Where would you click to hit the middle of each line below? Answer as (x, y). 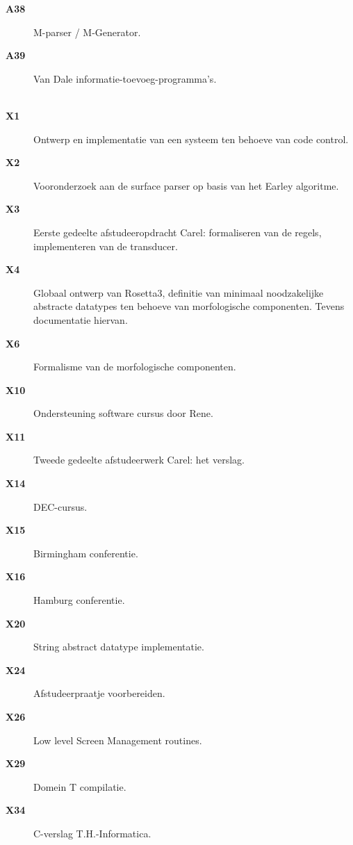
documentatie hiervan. (81, 319)
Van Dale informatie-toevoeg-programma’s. (125, 78)
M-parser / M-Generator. (87, 32)
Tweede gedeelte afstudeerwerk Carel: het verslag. (139, 460)
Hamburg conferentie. (79, 600)
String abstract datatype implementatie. (119, 647)
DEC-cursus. (60, 506)
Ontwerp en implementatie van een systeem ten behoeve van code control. (191, 139)
